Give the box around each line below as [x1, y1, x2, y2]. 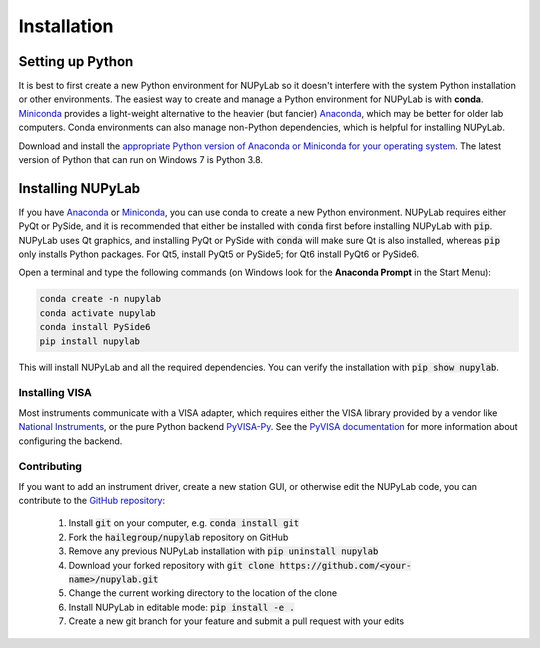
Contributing [18, 460, 82, 474]
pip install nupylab [39, 335, 140, 347]
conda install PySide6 [39, 321, 151, 333]
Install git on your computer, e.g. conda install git [68, 517, 300, 529]
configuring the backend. [18, 435, 123, 447]
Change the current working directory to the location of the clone [68, 587, 338, 599]
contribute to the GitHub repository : [18, 495, 165, 507]
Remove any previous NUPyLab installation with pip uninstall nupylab [68, 545, 379, 557]
